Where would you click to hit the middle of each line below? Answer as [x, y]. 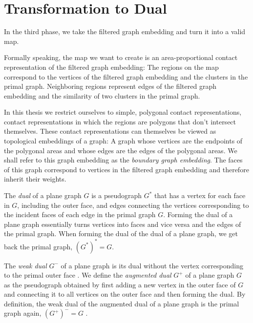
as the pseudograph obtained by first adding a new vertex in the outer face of [120, 284]
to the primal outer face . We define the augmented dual [88, 275]
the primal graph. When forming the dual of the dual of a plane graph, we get [121, 233]
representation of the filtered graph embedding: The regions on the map [111, 67]
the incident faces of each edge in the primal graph [80, 214]
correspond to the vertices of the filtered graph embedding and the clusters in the [126, 76]
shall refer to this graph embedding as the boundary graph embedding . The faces [123, 160]
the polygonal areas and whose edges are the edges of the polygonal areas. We [121, 150]
